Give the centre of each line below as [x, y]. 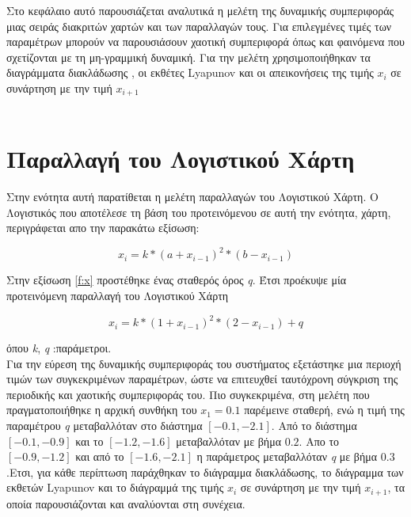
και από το [100, 456]
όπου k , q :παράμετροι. [59, 348]
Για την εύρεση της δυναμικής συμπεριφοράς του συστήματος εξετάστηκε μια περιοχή [204, 363]
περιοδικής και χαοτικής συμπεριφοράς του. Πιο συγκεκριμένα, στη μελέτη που [188, 394]
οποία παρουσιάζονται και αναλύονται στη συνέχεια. [126, 503]
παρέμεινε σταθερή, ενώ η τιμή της [324, 410]
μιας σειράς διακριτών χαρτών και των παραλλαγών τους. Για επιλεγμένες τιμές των [199, 26]
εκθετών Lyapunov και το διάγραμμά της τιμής [115, 487]
